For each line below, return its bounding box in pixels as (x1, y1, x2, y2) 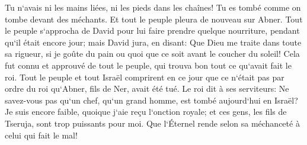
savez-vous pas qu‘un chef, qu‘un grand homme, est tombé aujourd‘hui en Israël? (5, 94, 298, 106)
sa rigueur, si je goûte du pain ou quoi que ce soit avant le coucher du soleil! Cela (5, 47, 300, 60)
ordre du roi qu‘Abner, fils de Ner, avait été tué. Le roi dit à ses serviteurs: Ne (5, 82, 289, 95)
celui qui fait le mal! (5, 128, 78, 141)
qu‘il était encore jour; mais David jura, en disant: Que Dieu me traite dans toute (5, 36, 302, 48)
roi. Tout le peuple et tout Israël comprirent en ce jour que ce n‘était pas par (5, 70, 284, 83)
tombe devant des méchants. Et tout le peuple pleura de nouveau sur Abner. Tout (5, 12, 303, 25)
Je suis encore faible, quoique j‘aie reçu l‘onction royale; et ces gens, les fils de (5, 105, 287, 118)
